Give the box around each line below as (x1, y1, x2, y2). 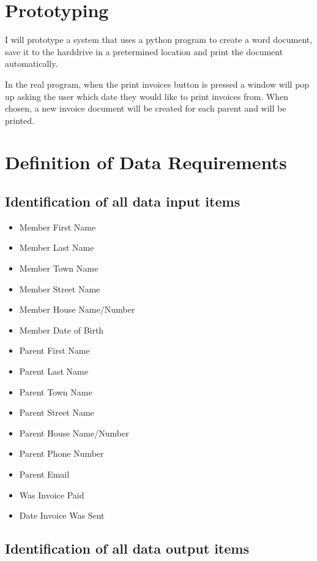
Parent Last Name (19, 365, 88, 378)
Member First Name (19, 220, 96, 233)
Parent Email (19, 467, 70, 480)
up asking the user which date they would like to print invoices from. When (5, 90, 289, 102)
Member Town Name (19, 262, 99, 275)
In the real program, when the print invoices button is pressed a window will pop (5, 77, 310, 90)
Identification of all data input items (5, 192, 241, 211)
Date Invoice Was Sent (19, 509, 105, 522)
